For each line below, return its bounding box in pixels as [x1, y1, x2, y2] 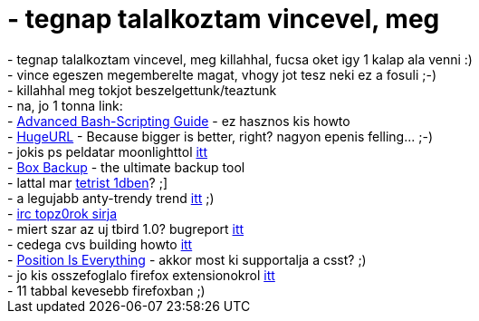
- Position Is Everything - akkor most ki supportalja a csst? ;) [7, 251, 367, 267]
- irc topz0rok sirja [7, 205, 118, 221]
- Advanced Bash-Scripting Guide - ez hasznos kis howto [7, 112, 350, 129]
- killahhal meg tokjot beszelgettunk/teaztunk [7, 82, 277, 98]
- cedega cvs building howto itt [7, 236, 193, 252]
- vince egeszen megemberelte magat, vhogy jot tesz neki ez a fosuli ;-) [7, 66, 436, 83]
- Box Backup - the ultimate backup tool [7, 159, 245, 175]
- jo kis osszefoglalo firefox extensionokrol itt [7, 267, 275, 283]
